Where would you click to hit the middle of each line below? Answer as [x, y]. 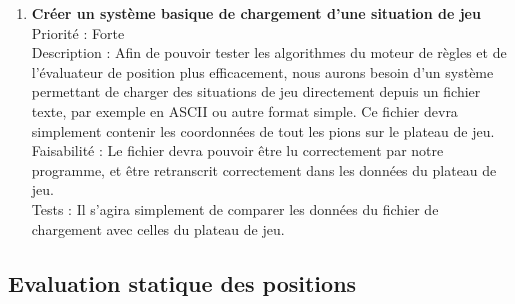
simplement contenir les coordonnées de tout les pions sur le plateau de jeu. [263, 130]
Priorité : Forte [78, 32]
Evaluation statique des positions [182, 282]
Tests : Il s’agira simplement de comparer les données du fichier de [235, 208]
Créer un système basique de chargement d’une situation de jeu [256, 13]
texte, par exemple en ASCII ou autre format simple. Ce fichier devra [244, 110]
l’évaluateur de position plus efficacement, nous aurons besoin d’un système [262, 71]
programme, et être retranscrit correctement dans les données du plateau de [264, 169]
